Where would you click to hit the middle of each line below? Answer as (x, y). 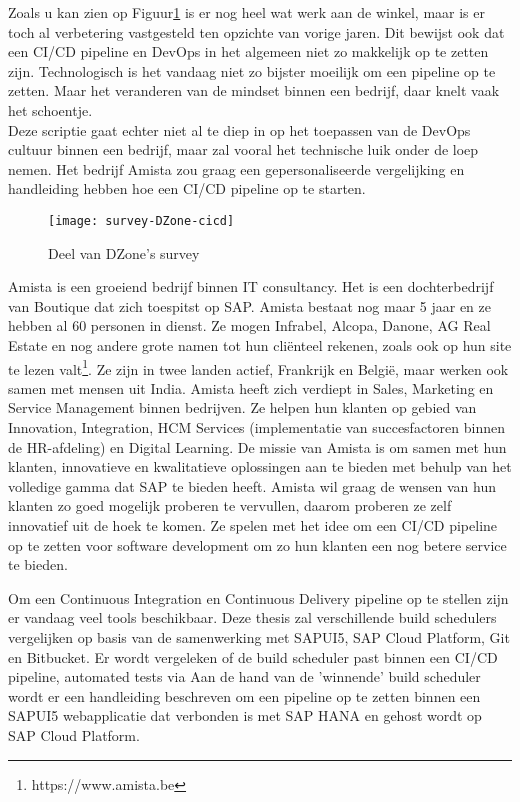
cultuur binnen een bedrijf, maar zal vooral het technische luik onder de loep (243, 149)
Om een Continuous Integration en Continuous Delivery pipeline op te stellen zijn (258, 597)
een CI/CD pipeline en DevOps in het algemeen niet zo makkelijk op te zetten (248, 51)
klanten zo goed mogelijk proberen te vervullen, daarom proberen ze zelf (230, 505)
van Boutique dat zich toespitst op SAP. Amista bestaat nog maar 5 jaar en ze (249, 305)
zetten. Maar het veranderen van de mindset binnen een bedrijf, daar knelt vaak (254, 90)
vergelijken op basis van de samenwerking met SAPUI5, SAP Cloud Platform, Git (259, 636)
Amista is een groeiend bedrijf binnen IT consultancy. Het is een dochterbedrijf (251, 286)
